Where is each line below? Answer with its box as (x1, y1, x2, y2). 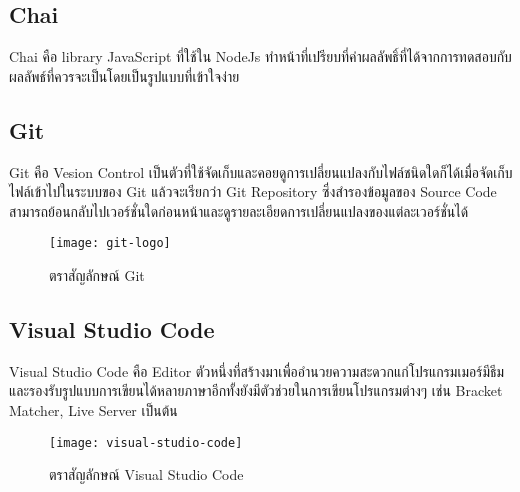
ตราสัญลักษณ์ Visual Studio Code (49, 464, 244, 485)
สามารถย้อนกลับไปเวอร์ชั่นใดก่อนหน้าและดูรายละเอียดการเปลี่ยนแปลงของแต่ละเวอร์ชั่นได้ (9, 200, 469, 221)
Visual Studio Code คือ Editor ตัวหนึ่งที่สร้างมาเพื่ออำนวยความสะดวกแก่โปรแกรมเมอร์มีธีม (9, 360, 505, 381)
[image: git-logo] (49, 236, 171, 251)
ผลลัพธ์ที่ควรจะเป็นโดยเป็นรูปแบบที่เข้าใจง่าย (9, 65, 240, 86)
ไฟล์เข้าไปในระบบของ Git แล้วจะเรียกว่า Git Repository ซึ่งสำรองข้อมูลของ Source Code (9, 181, 497, 202)
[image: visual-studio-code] (49, 435, 243, 450)
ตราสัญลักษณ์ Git (49, 265, 145, 286)
